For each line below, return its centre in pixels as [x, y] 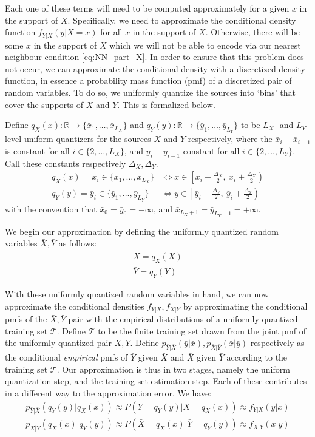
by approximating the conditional [245, 306]
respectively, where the [230, 139]
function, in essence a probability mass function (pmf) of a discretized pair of [148, 80]
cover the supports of [44, 104]
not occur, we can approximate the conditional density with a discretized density [155, 68]
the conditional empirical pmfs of [66, 357]
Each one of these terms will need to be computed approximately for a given [147, 8]
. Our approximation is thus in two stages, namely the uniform [173, 369]
